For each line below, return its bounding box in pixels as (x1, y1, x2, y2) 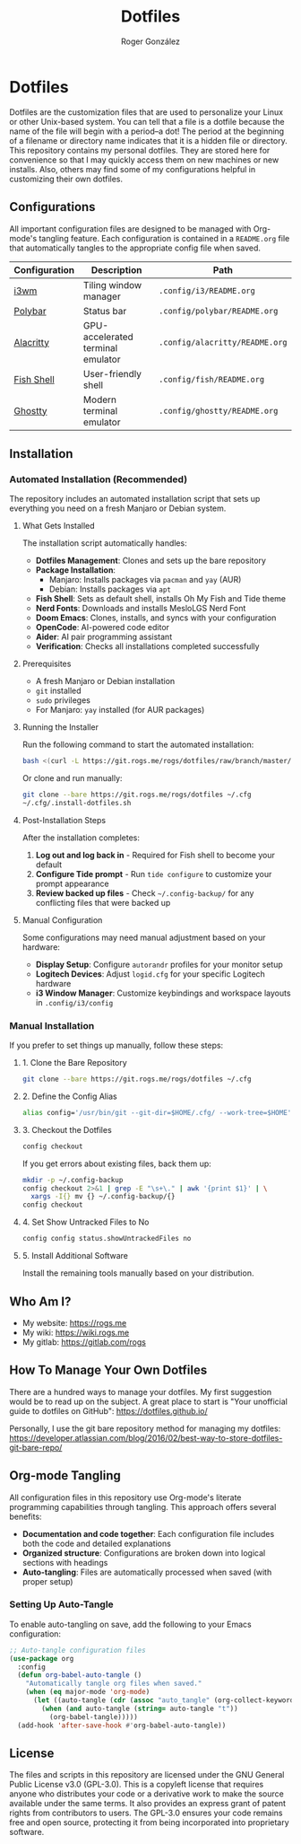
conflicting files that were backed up (35, 897, 171, 908)
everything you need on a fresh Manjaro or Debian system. (9, 503, 227, 514)
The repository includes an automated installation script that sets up (9, 494, 261, 505)
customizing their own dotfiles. (9, 173, 124, 184)
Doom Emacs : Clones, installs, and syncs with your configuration (35, 612, 277, 623)
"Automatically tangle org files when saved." (25, 1679, 202, 1689)
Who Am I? (9, 1294, 72, 1309)
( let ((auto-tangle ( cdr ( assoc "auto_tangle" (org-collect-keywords (32, 1696, 298, 1705)
